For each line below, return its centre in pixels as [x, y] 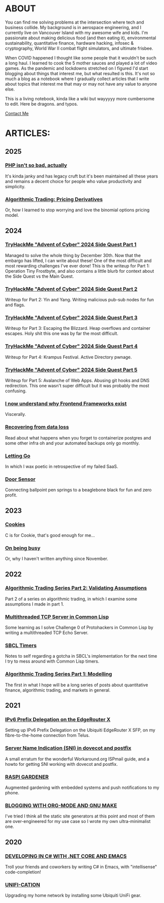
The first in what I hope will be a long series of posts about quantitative [77, 685]
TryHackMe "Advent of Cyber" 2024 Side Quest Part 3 [71, 318]
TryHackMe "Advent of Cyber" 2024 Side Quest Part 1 [71, 245]
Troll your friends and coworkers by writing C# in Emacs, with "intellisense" [81, 867]
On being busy [23, 548]
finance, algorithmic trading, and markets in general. [58, 690]
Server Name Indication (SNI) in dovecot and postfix [68, 748]
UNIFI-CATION [23, 884]
